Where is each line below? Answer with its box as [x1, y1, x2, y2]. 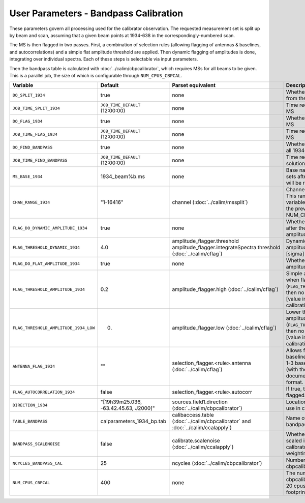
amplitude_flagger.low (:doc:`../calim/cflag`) [172, 324, 277, 332]
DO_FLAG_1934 [12, 119, 43, 124]
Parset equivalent [172, 82, 216, 89]
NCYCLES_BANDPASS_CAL [12, 460, 63, 466]
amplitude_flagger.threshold [172, 238, 239, 245]
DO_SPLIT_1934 [12, 92, 45, 98]
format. [286, 379, 303, 386]
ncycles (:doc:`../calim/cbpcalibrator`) [172, 460, 262, 467]
